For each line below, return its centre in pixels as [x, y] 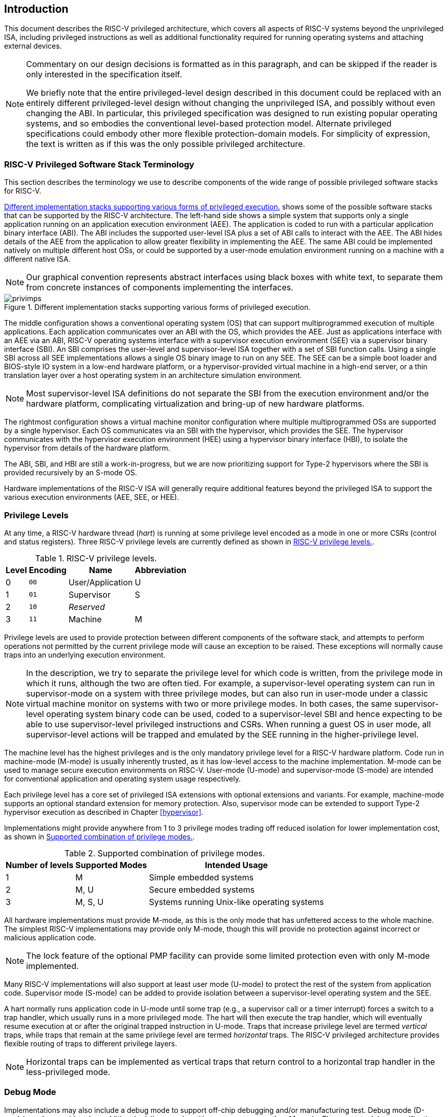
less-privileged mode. [68, 1072]
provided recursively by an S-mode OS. [71, 473]
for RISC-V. [23, 191]
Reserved [87, 607]
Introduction [36, 9]
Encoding [48, 570]
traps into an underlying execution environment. [85, 655]
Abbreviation [161, 570]
